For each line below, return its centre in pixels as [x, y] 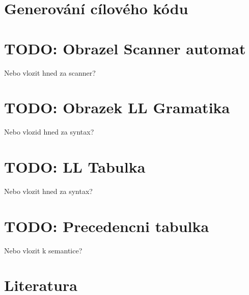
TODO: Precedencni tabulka [107, 226]
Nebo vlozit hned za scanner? [50, 72]
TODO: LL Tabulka [75, 167]
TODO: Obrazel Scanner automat [125, 48]
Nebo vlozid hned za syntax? [49, 132]
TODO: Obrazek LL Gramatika [117, 107]
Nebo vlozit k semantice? [43, 250]
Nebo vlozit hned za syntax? [48, 191]
